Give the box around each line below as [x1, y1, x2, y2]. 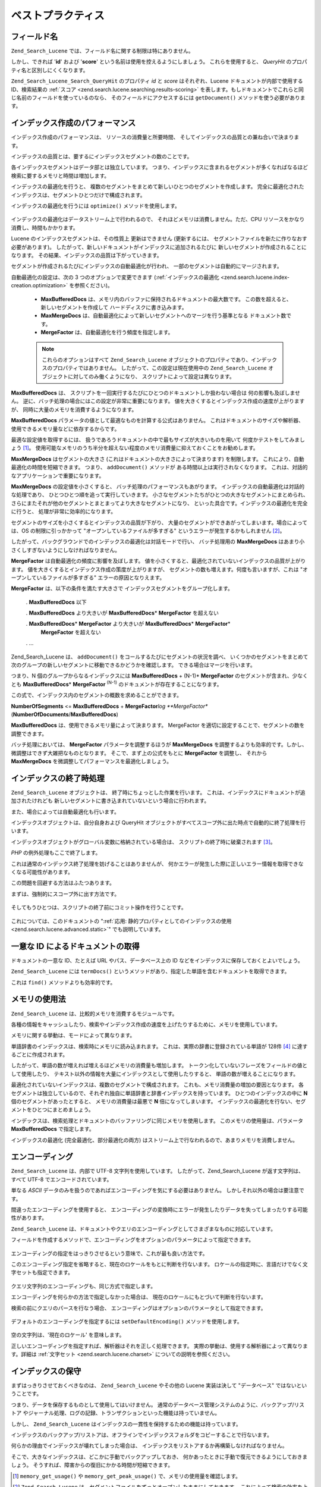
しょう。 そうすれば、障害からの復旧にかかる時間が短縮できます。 [11, 1461, 174, 1469]
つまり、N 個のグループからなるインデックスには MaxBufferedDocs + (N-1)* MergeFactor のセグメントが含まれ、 [11, 672, 292, 679]
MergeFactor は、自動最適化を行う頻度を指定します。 [40, 329, 174, 336]
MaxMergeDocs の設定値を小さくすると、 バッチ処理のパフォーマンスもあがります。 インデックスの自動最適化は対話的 [11, 482, 305, 490]
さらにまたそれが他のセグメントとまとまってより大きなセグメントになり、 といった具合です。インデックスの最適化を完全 [11, 500, 309, 507]
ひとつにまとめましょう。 [32, 1106, 95, 1113]
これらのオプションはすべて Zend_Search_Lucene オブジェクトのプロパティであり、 [42, 356, 251, 363]
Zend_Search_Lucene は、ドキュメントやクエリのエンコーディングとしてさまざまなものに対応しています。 [11, 1225, 276, 1232]
